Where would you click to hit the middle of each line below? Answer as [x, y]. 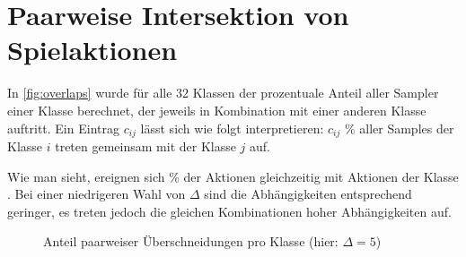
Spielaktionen [92, 50]
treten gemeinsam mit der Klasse [145, 146]
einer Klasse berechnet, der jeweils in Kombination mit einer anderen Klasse [217, 110]
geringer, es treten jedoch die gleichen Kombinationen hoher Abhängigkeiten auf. [229, 211]
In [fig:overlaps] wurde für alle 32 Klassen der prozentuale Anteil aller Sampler [223, 93]
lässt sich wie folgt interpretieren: [232, 128]
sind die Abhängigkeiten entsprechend [308, 194]
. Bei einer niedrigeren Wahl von [97, 194]
